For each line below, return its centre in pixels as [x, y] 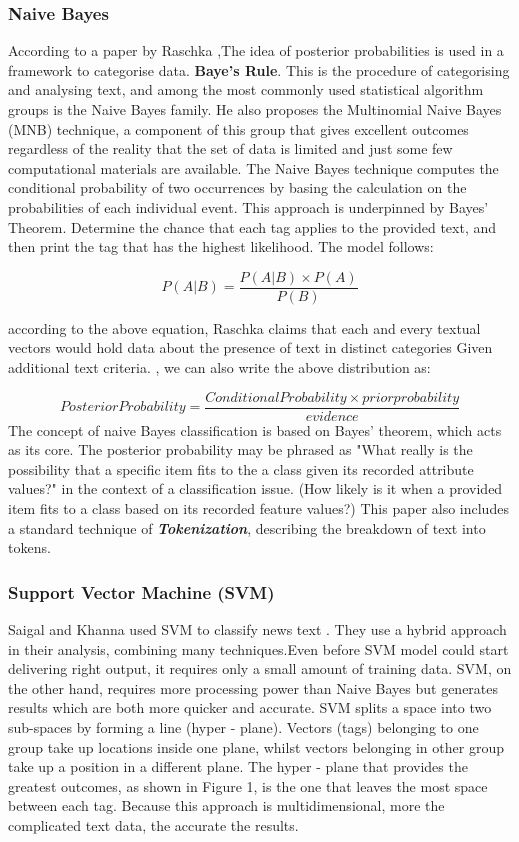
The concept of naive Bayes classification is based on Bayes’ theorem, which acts [255, 429]
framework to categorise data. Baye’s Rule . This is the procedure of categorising [259, 69]
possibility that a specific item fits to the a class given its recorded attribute [241, 468]
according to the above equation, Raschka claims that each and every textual [244, 327]
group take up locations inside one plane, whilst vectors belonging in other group [256, 746]
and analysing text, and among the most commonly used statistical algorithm [246, 89]
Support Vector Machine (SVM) [141, 591]
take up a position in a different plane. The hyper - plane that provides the [238, 766]
